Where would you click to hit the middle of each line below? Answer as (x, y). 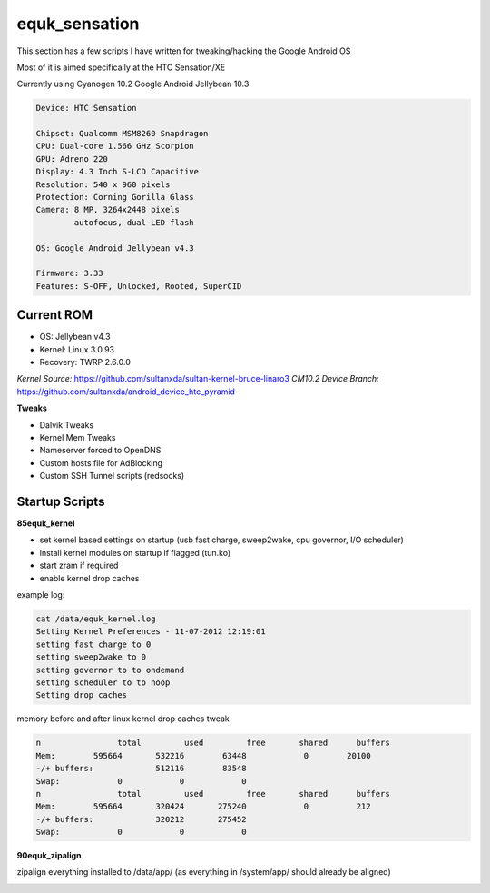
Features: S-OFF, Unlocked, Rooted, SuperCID (139, 286)
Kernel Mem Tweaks (78, 438)
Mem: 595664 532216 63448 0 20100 (203, 755)
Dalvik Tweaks (67, 425)
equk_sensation (78, 24)
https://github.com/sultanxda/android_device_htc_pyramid (126, 392)
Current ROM (55, 315)
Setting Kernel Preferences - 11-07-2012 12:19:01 (151, 632)
